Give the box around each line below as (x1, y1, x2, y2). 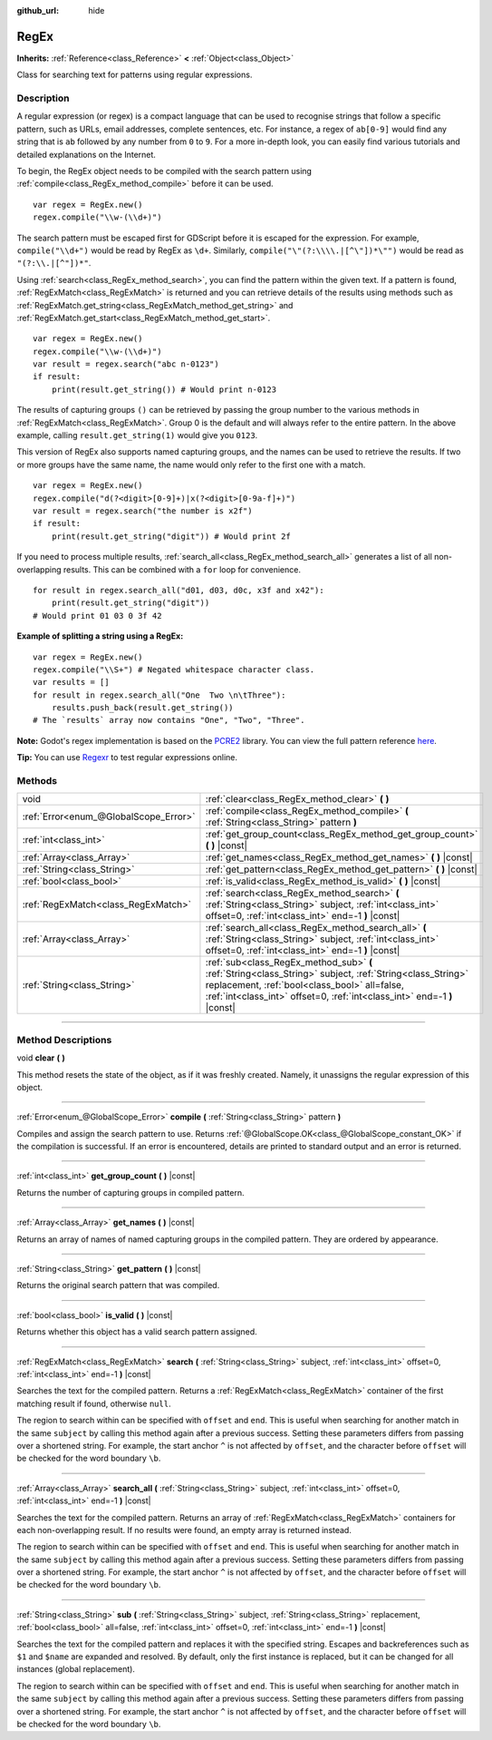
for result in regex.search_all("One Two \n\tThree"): (33, 689, 286, 700)
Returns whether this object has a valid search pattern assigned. (16, 1326, 257, 1337)
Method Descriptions (16, 1033, 112, 1046)
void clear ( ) (16, 1052, 65, 1063)
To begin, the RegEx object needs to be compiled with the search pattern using (16, 166, 313, 176)
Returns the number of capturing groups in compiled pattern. (16, 1187, 245, 1197)
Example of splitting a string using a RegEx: (16, 631, 184, 641)
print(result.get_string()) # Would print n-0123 (51, 384, 276, 395)
